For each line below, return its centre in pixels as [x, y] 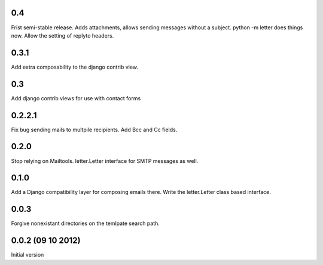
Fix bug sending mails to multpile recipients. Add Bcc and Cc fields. [94, 130]
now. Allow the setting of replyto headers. [63, 35]
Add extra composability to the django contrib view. [75, 67]
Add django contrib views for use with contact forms [76, 98]
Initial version [28, 255]
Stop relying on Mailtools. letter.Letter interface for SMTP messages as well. [105, 161]
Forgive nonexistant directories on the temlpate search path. [85, 223]
